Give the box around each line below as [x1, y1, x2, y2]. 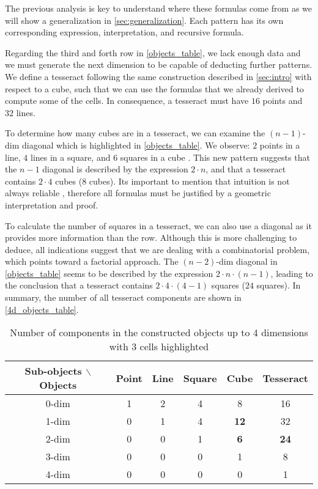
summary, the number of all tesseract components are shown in [5, 291, 242, 304]
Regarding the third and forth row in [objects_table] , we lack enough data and [5, 46, 301, 59]
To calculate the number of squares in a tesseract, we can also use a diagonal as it [5, 219, 312, 232]
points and [262, 94, 303, 107]
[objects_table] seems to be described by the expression [5, 267, 213, 279]
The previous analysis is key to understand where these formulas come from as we [5, 2, 312, 14]
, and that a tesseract [205, 163, 286, 175]
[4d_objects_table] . [5, 303, 79, 315]
